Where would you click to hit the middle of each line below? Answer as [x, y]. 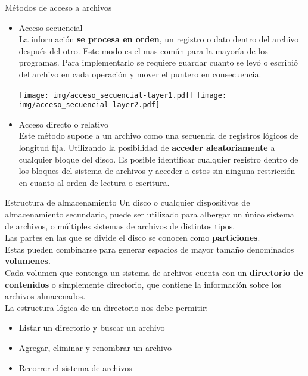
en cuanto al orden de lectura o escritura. [94, 182]
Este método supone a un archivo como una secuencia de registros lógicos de [158, 136]
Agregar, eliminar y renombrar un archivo [95, 347]
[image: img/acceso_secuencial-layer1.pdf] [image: [123, 95]
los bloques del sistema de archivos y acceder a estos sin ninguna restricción [157, 171]
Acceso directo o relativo [64, 124]
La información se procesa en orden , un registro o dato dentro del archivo [159, 39]
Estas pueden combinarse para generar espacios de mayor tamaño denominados [150, 249]
